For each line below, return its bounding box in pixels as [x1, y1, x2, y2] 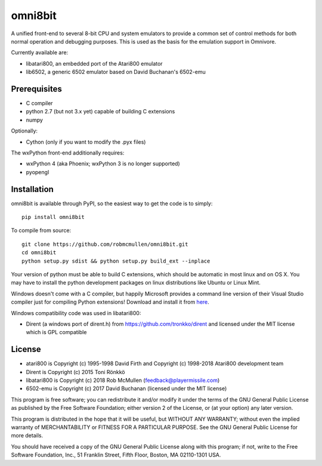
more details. [11, 432, 44, 439]
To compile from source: [11, 227, 72, 234]
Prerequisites [11, 84, 62, 94]
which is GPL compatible [26, 329, 87, 336]
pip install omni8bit [21, 214, 85, 221]
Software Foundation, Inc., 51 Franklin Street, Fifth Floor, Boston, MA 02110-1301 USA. [11, 451, 221, 459]
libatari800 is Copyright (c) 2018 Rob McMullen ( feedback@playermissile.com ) [26, 376, 220, 384]
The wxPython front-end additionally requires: [11, 149, 125, 156]
